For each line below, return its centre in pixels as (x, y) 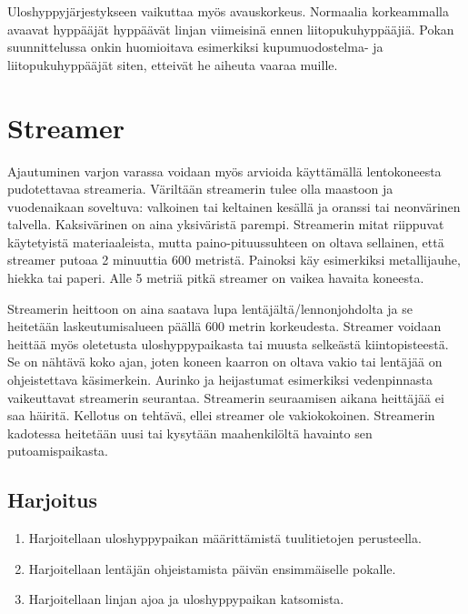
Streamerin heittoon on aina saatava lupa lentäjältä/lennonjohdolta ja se (210, 308)
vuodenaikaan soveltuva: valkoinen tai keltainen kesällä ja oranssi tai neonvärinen (234, 206)
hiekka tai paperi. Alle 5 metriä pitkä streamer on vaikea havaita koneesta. (216, 278)
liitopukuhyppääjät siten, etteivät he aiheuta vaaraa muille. (173, 64)
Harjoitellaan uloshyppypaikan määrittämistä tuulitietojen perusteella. (225, 538)
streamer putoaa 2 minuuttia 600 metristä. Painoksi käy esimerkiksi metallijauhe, (234, 260)
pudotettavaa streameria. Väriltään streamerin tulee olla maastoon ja (200, 189)
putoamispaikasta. (58, 451)
